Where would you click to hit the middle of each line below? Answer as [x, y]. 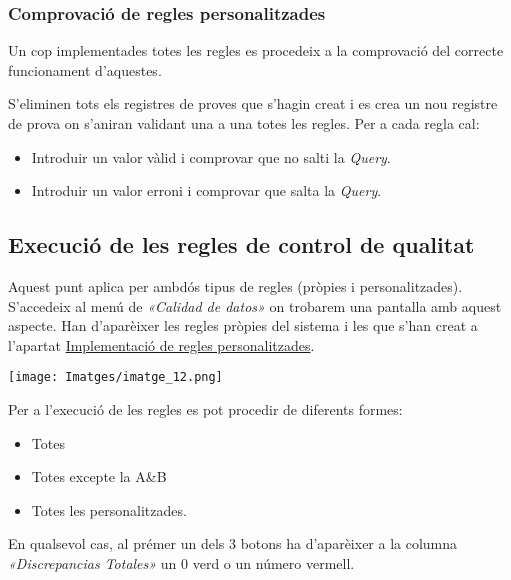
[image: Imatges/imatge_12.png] [115, 377]
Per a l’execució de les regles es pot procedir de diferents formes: [205, 409]
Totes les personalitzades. [109, 509]
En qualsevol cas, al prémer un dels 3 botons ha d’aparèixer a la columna [233, 543]
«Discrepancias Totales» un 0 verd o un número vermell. [181, 562]
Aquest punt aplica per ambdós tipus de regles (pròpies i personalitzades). [235, 285]
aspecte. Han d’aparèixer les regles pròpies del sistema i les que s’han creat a [243, 325]
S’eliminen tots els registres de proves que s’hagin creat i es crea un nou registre [253, 103]
